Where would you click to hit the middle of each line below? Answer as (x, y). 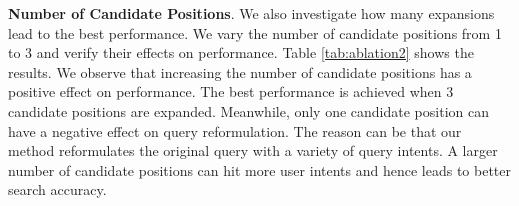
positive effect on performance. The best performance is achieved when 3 (231, 91)
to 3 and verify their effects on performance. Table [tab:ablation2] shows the (241, 52)
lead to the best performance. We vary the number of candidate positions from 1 (255, 32)
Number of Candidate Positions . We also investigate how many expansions (251, 13)
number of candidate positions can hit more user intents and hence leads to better (259, 169)
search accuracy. (57, 189)
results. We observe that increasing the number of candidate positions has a (240, 71)
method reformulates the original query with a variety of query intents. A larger (253, 150)
